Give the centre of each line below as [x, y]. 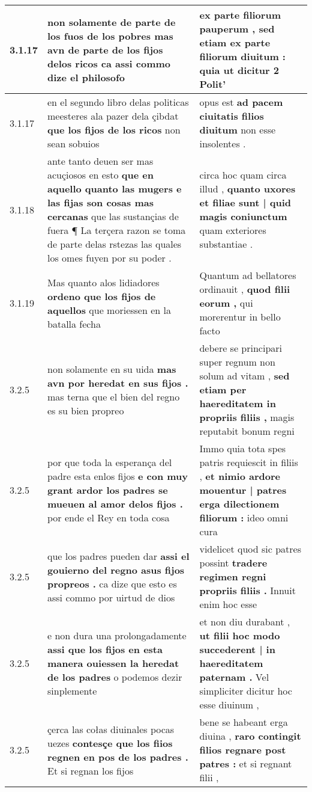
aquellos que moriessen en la [109, 310]
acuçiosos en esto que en [100, 175]
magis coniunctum [243, 216]
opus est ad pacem [241, 102]
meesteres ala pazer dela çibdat [113, 116]
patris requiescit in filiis [249, 462]
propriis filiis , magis [247, 417]
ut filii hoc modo [240, 635]
